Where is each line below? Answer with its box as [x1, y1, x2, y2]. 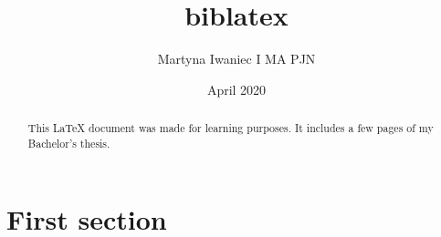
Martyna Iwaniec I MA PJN [157, 49, 316, 68]
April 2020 [206, 79, 267, 98]
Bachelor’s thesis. [27, 135, 110, 150]
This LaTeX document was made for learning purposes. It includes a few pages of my [27, 120, 434, 136]
